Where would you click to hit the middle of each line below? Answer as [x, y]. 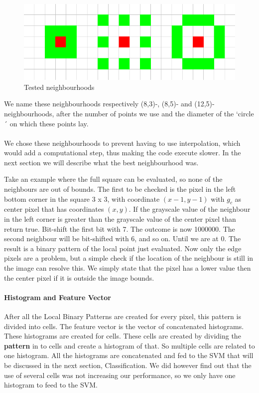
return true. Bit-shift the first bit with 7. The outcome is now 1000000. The [120, 228]
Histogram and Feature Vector [58, 297]
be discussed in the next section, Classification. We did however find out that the [128, 365]
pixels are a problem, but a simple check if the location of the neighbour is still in [129, 258]
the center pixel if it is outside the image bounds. [79, 277]
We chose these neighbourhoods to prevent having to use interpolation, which [122, 143]
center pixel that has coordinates [54, 209]
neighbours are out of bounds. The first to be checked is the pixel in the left [120, 189]
